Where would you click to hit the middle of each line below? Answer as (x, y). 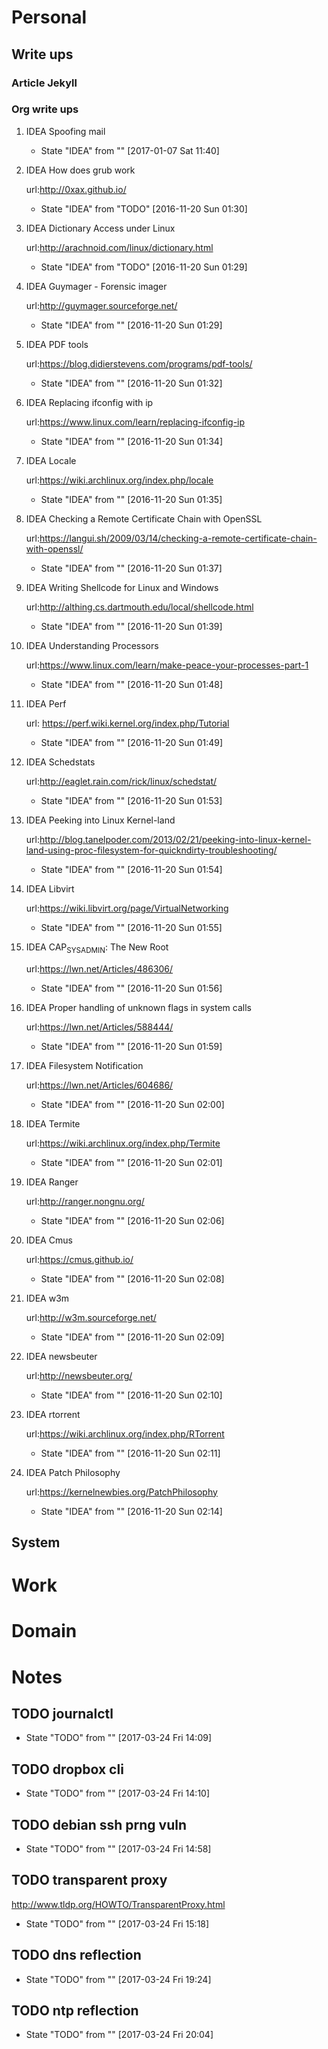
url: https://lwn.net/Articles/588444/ (99, 1027)
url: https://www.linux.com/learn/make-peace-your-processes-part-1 (167, 665)
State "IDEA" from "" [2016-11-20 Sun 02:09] (132, 1337)
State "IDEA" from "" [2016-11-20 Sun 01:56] (131, 988)
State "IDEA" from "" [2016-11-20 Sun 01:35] (131, 499)
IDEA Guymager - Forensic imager (96, 286)
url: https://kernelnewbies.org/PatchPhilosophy (121, 1492)
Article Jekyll (44, 83)
